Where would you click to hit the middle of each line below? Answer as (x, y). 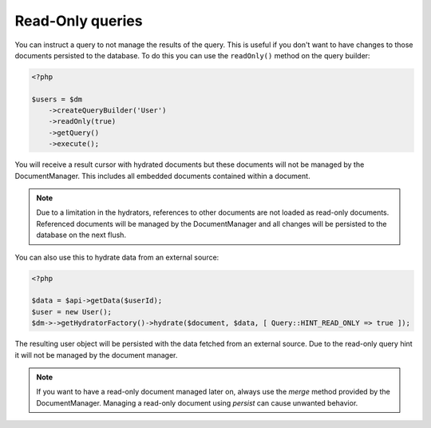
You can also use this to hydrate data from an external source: (117, 257)
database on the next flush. (81, 235)
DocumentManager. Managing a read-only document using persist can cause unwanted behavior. (197, 402)
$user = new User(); (71, 312)
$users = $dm (57, 99)
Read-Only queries (79, 21)
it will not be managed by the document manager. (96, 355)
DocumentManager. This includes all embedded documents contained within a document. (162, 176)
